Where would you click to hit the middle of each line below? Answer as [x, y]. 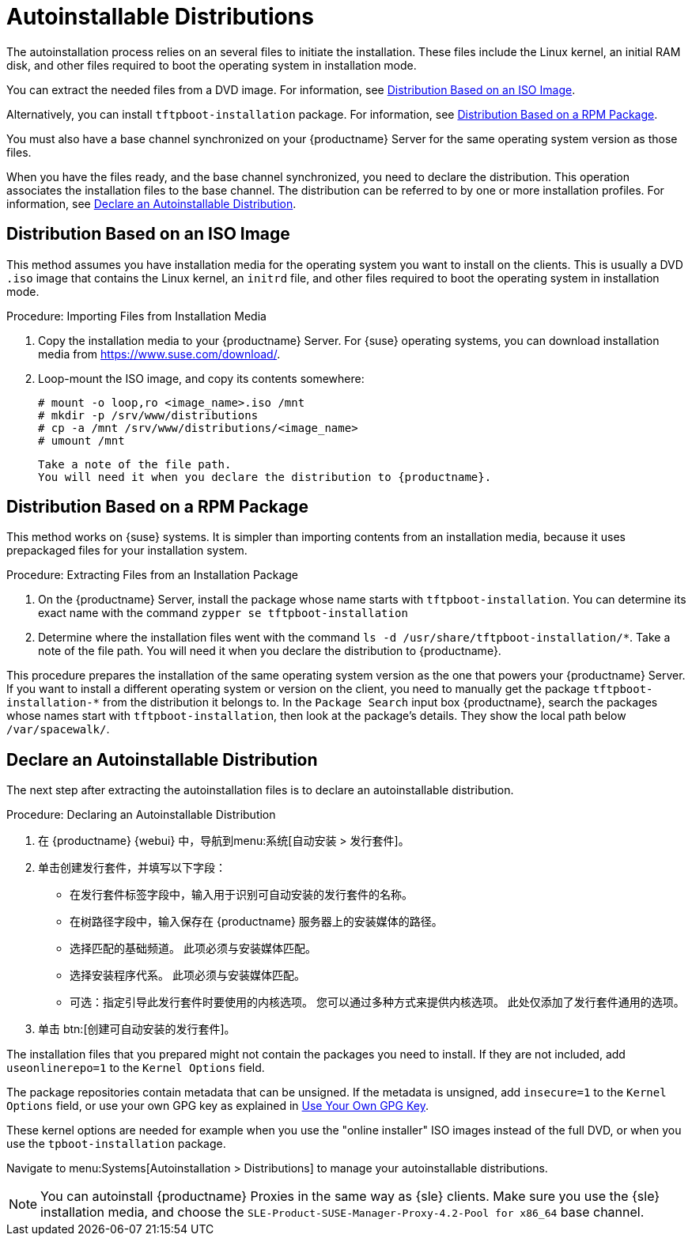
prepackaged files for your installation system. [127, 551]
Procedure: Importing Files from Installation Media [136, 316]
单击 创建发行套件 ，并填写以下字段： [132, 868]
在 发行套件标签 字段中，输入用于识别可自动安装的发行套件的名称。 [241, 895]
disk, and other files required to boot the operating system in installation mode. [212, 65]
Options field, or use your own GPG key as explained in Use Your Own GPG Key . [217, 1106]
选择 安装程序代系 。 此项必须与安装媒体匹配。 [187, 975]
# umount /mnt [81, 440]
